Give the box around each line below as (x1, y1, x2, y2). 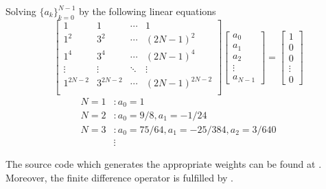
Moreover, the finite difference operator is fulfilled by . (5, 170, 234, 184)
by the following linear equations (78, 4, 216, 18)
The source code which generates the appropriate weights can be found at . (5, 157, 322, 171)
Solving (5, 4, 36, 18)
